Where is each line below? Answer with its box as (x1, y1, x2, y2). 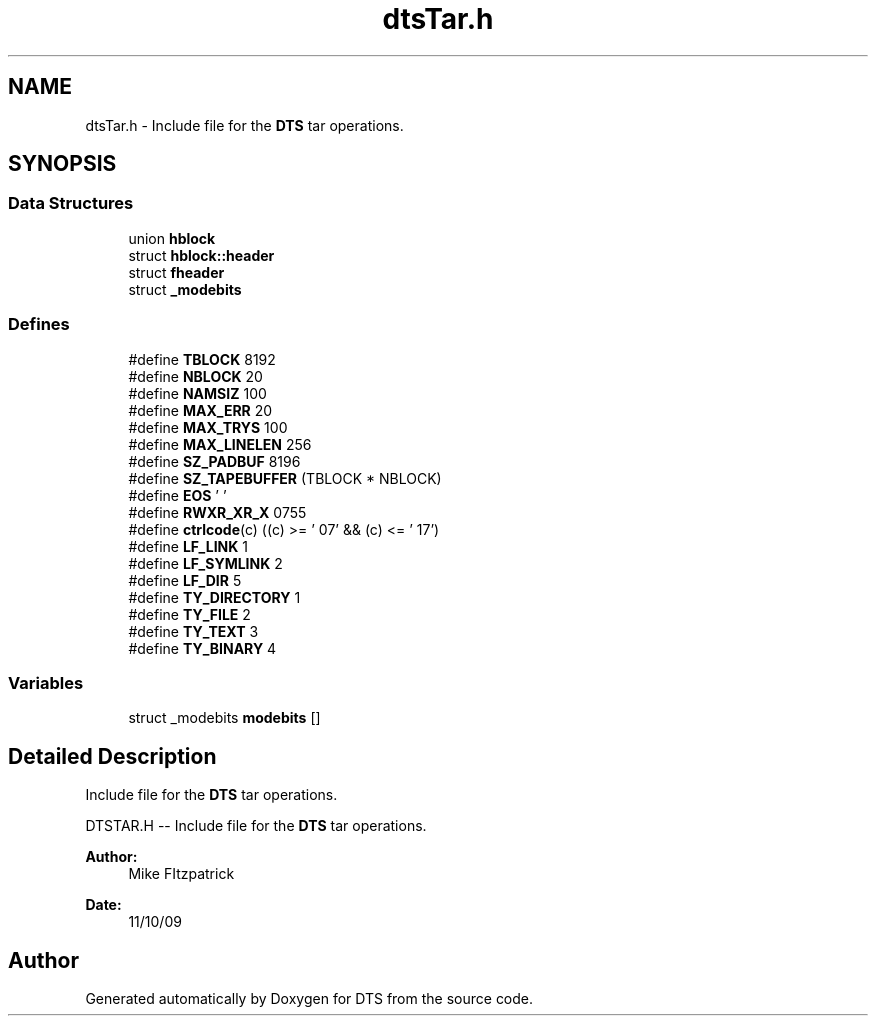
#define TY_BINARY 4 (128, 639, 277, 657)
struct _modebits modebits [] (128, 709, 321, 727)
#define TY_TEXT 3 (128, 622, 259, 640)
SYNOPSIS (8, 151, 117, 177)
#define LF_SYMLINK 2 (128, 554, 283, 572)
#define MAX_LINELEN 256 (128, 435, 312, 453)
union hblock (128, 229, 216, 247)
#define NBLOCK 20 (128, 367, 263, 385)
